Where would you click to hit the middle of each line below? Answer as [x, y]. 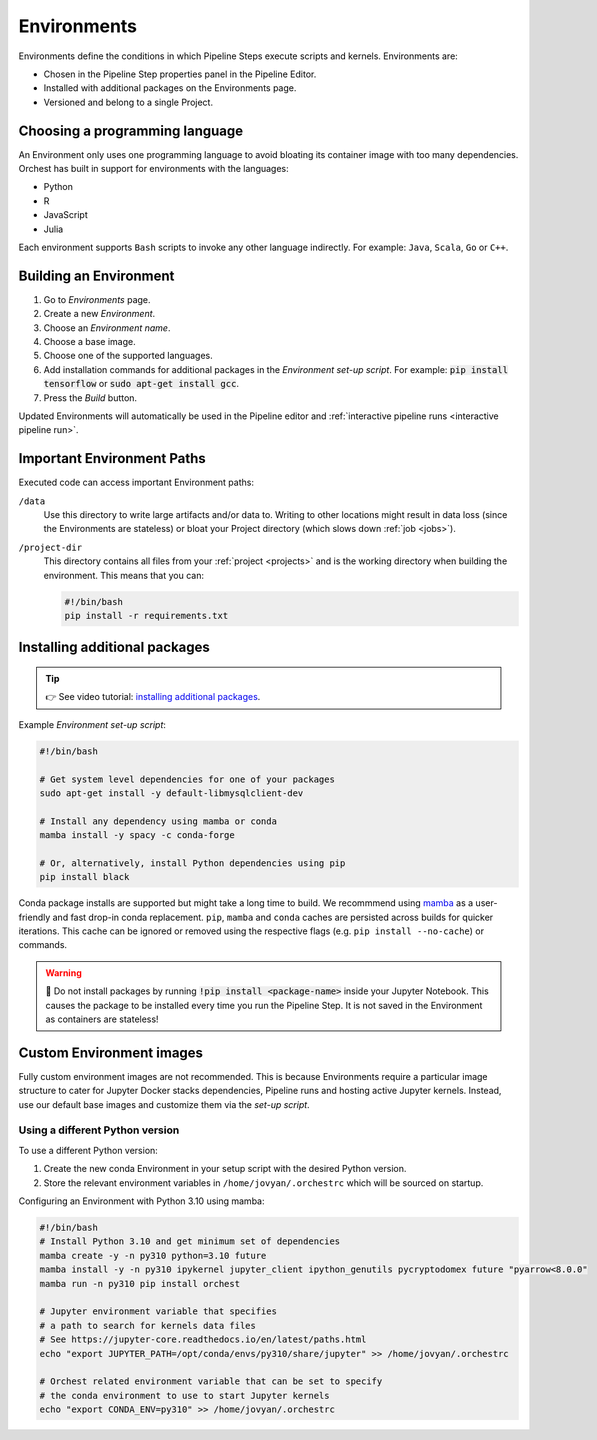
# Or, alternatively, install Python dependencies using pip [192, 863]
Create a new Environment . [99, 314]
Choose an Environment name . [107, 327]
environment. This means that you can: [124, 575]
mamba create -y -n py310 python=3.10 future [153, 1255]
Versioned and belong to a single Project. [128, 102]
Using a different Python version [99, 1130]
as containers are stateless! [102, 1019]
